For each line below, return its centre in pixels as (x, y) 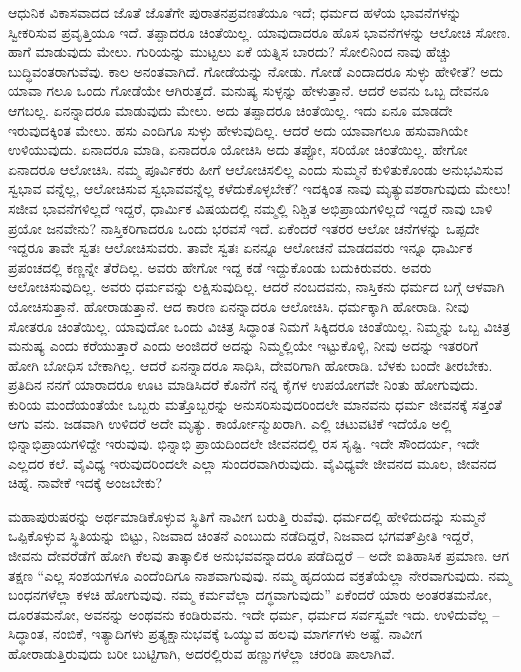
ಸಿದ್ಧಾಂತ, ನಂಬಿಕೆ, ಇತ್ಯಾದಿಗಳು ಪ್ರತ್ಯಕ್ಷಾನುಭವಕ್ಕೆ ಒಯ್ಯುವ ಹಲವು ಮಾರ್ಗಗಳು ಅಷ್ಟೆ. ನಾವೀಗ (215, 633)
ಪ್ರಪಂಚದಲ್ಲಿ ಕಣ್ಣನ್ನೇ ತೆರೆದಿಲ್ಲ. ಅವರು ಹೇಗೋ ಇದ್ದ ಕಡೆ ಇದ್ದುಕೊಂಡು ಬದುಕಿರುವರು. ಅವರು (220, 266)
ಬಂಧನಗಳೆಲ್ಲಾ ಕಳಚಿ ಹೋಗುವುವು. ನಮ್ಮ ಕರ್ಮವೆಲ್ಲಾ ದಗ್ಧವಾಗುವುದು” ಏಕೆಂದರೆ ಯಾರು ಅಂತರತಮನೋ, (250, 594)
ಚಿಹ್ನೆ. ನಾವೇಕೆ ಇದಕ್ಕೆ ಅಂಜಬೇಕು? (85, 482)
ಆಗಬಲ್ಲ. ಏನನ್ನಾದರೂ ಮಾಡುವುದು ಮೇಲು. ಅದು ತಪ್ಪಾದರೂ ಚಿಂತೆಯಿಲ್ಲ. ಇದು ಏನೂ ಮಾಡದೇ (230, 109)
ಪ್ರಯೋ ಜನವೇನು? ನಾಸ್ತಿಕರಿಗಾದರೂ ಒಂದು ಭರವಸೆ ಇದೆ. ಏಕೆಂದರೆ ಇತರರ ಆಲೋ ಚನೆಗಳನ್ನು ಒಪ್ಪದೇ (244, 227)
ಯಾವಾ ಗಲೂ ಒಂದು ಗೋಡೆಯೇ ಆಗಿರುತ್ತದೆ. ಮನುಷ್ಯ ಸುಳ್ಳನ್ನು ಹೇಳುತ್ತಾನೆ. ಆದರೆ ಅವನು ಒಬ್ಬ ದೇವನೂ (249, 90)
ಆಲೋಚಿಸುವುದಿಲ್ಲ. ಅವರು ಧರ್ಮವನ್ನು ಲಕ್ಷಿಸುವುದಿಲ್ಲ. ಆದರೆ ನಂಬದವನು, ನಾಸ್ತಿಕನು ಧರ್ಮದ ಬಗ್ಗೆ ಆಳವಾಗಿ (256, 286)
